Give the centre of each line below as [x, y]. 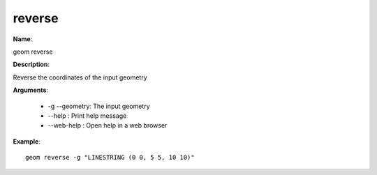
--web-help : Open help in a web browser [108, 125]
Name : [23, 39]
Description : [31, 64]
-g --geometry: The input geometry [99, 106]
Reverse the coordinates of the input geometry [80, 77]
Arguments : [31, 90]
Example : [27, 141]
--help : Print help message [87, 116]
